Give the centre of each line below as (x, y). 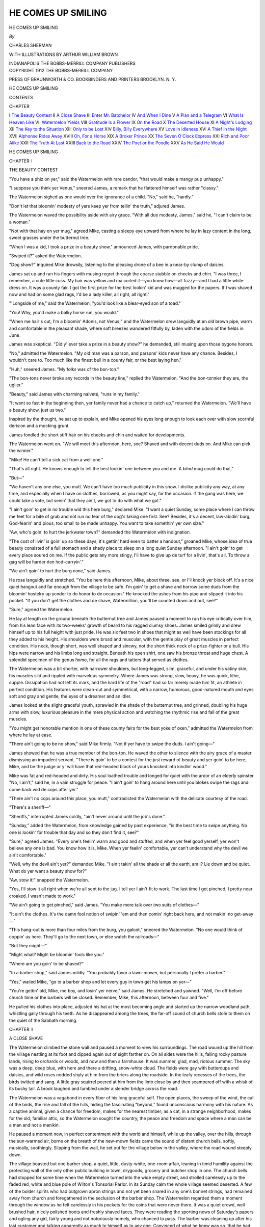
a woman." (20, 222)
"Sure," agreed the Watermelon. (41, 610)
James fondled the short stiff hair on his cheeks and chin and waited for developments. (97, 435)
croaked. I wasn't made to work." (42, 896)
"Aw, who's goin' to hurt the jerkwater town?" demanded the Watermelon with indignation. (100, 532)
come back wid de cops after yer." (44, 789)
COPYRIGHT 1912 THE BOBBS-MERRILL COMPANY (61, 70)
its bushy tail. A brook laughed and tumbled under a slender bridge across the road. (94, 1089)
